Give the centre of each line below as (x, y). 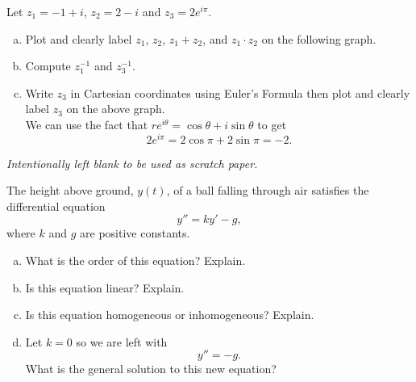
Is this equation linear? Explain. (105, 287)
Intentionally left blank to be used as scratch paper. (132, 163)
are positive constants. (135, 233)
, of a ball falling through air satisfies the (268, 190)
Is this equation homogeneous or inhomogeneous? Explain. (170, 315)
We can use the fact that (87, 124)
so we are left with (122, 341)
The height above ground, (70, 190)
